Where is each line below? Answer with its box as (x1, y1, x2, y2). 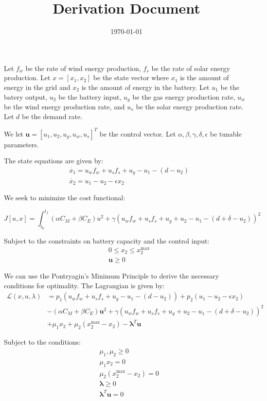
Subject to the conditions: (4, 337, 81, 347)
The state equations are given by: (4, 156, 104, 166)
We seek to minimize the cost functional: (4, 192, 125, 203)
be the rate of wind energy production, (25, 63, 141, 73)
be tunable (210, 128, 242, 139)
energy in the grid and (4, 82, 71, 92)
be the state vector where (93, 72, 169, 83)
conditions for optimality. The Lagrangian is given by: (4, 280, 165, 290)
